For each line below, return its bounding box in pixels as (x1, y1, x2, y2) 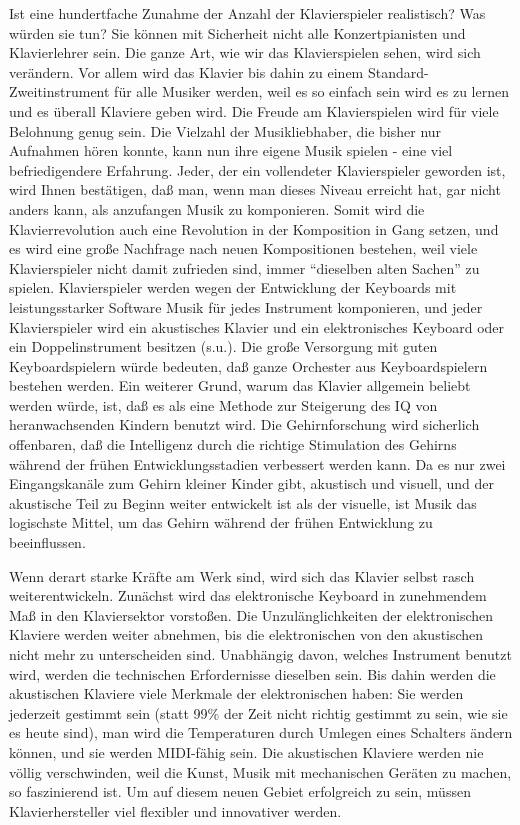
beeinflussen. (9, 532, 86, 553)
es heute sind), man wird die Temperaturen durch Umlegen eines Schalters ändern (9, 722, 513, 743)
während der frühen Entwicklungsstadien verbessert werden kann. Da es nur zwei (9, 453, 506, 474)
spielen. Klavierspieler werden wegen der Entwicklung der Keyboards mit (9, 277, 457, 298)
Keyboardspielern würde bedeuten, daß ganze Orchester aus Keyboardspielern (9, 355, 488, 376)
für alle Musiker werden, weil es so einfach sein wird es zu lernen (114, 81, 509, 102)
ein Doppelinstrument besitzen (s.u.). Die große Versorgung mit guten (9, 336, 438, 357)
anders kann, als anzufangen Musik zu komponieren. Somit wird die (9, 198, 425, 219)
